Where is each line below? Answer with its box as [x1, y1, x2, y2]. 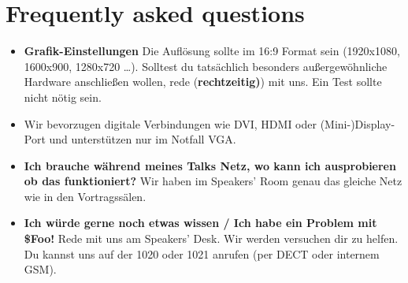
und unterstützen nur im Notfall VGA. [49, 131, 236, 147]
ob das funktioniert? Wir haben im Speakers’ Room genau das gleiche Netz [24, 173, 402, 189]
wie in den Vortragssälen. [24, 188, 147, 204]
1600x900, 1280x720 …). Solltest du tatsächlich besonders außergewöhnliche [24, 58, 388, 74]
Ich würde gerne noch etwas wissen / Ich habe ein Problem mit [24, 214, 377, 231]
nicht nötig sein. [24, 88, 102, 105]
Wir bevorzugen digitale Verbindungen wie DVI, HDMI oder [24, 115, 317, 132]
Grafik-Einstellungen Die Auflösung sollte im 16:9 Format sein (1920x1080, [24, 43, 400, 59]
